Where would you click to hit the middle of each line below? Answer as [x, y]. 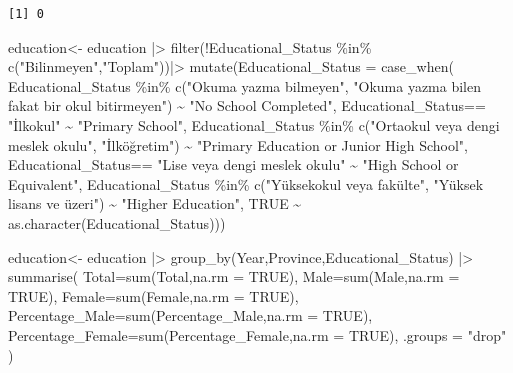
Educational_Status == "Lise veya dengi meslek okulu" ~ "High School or [233, 164]
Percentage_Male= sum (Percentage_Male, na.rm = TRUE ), [190, 315]
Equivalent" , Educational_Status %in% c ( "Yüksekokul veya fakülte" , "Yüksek [246, 183]
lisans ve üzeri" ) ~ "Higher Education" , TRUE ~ [155, 203]
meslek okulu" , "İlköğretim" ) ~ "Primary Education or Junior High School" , [238, 144]
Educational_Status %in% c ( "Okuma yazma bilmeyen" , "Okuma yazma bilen [244, 85]
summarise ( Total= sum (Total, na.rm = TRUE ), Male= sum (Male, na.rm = [234, 276]
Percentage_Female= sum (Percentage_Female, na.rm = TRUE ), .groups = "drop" [257, 334]
